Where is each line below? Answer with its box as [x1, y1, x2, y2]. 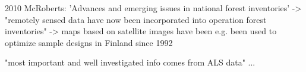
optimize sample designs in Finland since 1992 [5, 36, 173, 48]
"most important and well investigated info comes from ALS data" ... [5, 56, 255, 68]
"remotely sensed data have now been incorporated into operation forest [5, 13, 267, 25]
